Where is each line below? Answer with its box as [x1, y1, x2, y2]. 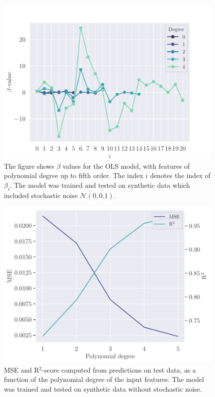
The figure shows [4, 160, 55, 171]
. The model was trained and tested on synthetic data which [10, 179, 190, 190]
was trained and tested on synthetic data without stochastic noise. [4, 383, 202, 394]
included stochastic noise [4, 190, 78, 200]
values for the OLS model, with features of [62, 160, 190, 171]
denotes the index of [150, 170, 211, 180]
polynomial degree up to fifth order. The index [4, 170, 143, 180]
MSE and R [4, 364, 39, 375]
